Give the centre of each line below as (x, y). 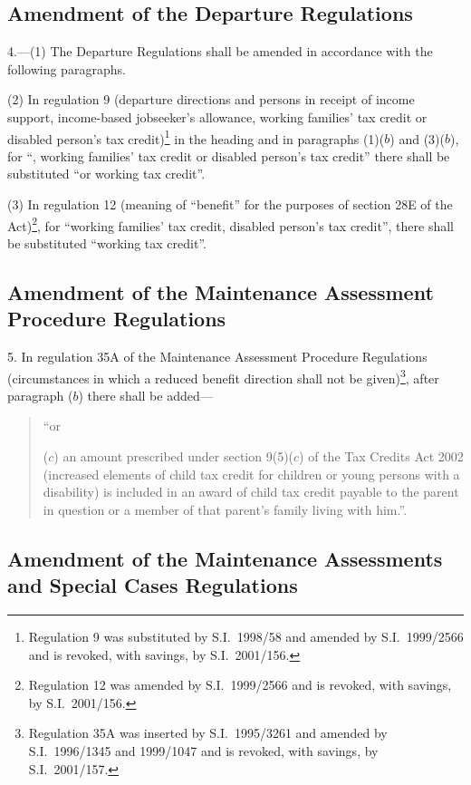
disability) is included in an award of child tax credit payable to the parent (251, 492)
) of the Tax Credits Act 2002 (381, 456)
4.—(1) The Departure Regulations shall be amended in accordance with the (220, 51)
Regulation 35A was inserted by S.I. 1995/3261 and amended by (208, 733)
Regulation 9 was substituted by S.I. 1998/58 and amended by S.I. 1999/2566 (246, 637)
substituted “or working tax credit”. (106, 174)
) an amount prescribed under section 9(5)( (174, 456)
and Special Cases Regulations (153, 585)
